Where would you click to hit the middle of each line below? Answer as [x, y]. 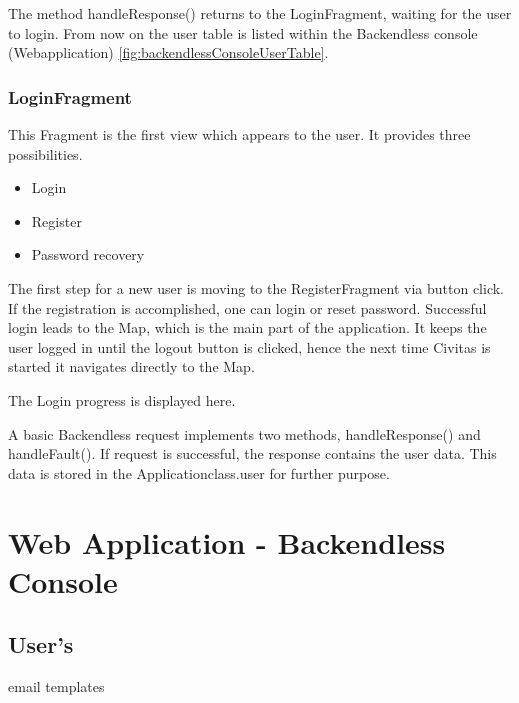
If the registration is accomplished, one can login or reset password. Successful [247, 307]
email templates [56, 686]
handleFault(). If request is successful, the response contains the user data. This [252, 453]
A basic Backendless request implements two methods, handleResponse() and [244, 433]
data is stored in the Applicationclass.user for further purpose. [199, 472]
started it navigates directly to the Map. [131, 366]
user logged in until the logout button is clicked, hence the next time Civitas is [249, 346]
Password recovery [88, 254]
